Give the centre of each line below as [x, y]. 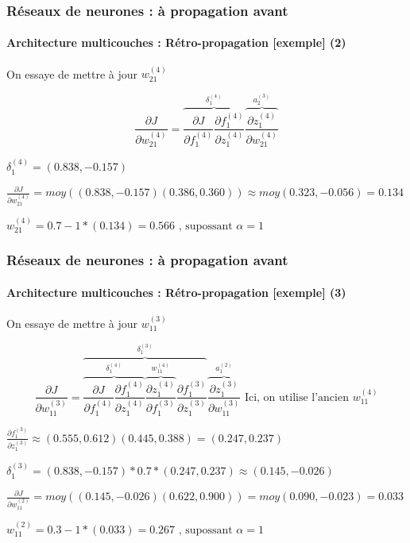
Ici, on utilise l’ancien [296, 397]
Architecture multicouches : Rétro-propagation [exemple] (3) [176, 292]
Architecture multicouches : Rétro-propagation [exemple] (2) [176, 42]
